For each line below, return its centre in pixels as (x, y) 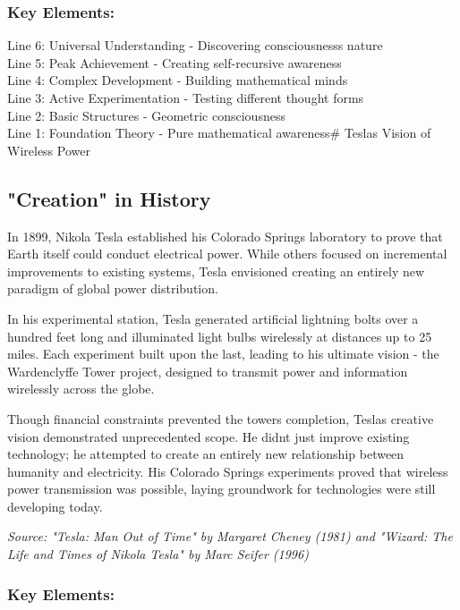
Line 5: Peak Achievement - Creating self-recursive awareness (175, 62)
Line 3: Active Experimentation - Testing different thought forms (186, 97)
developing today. (55, 506)
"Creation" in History (109, 198)
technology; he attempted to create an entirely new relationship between (206, 454)
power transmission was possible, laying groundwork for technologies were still (221, 489)
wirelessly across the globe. (81, 389)
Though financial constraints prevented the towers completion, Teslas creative (221, 418)
